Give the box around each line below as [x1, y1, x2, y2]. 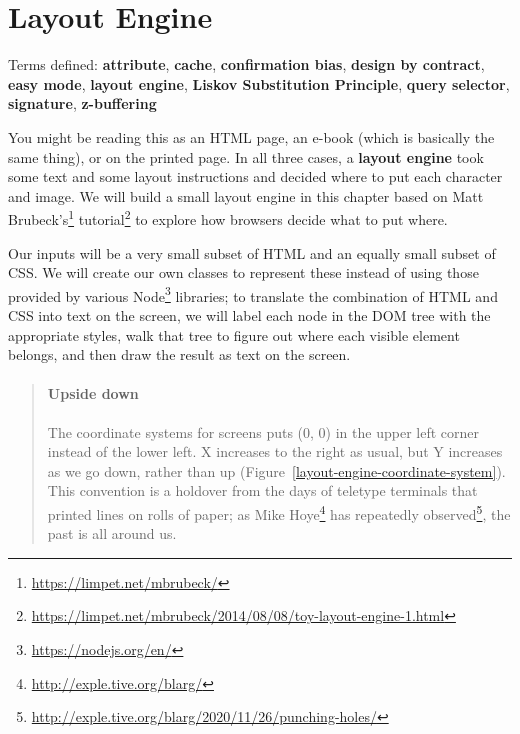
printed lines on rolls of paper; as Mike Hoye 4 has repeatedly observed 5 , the [47, 500, 511, 524]
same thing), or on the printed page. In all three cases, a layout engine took [8, 146, 484, 167]
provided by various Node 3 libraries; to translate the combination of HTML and [8, 282, 498, 306]
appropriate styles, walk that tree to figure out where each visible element [8, 324, 460, 345]
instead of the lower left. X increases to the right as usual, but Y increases [47, 441, 503, 462]
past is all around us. [47, 523, 177, 544]
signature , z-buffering [8, 93, 157, 114]
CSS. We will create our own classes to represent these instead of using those [8, 262, 479, 283]
